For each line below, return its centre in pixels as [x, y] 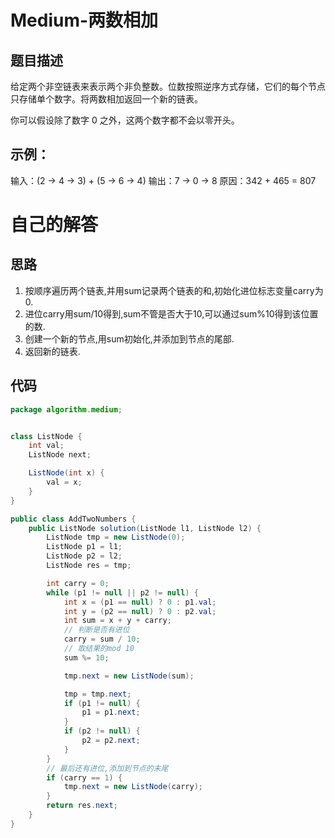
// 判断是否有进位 [96, 630]
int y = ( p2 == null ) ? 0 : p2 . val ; [140, 611]
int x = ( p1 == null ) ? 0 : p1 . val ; [140, 602]
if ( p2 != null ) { [102, 731]
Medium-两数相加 [84, 20]
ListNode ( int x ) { [66, 473]
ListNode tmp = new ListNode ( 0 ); [116, 537]
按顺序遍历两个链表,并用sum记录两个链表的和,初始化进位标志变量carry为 [174, 290]
